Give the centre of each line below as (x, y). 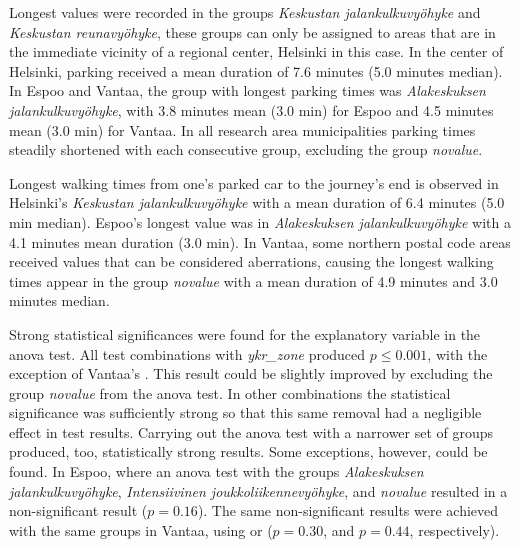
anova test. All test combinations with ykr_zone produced (187, 353)
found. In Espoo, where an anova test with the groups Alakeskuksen (216, 471)
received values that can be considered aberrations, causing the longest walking (251, 261)
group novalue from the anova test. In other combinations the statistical (230, 392)
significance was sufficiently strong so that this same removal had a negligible (245, 412)
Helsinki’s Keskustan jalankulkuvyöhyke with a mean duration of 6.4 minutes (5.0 (257, 202)
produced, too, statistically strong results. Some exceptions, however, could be (248, 451)
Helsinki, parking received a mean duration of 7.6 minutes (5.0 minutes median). (256, 70)
